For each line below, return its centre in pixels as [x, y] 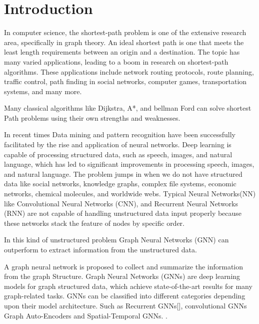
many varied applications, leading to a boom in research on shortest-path [116, 61]
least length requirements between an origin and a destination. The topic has [122, 52]
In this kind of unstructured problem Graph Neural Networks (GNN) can [116, 240]
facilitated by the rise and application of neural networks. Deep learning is [118, 144]
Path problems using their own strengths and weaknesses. [92, 117]
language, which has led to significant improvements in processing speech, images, [129, 164]
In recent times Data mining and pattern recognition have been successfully [120, 134]
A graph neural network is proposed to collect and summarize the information [124, 266]
